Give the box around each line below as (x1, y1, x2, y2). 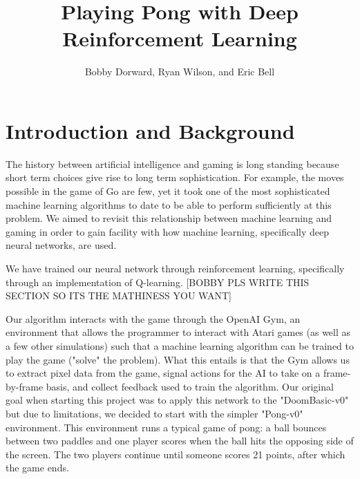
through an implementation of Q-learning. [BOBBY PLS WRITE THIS (6, 274, 310, 289)
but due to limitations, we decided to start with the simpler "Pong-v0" (6, 406, 303, 420)
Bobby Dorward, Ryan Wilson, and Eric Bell (84, 64, 275, 79)
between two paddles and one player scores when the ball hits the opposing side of (6, 433, 354, 448)
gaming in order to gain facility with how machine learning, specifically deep (6, 224, 330, 238)
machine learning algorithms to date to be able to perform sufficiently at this (6, 197, 332, 212)
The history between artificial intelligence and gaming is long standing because (6, 156, 339, 171)
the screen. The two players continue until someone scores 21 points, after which (6, 447, 345, 461)
